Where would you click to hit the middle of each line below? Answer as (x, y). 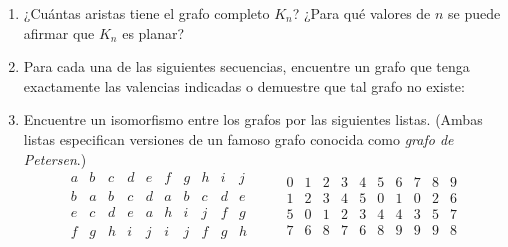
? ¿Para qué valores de (361, 13)
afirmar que (59, 32)
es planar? (153, 32)
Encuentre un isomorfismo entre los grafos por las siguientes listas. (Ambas (253, 119)
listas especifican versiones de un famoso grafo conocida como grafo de (238, 138)
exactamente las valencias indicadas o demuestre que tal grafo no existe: (244, 85)
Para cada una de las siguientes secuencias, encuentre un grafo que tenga (246, 66)
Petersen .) (55, 158)
